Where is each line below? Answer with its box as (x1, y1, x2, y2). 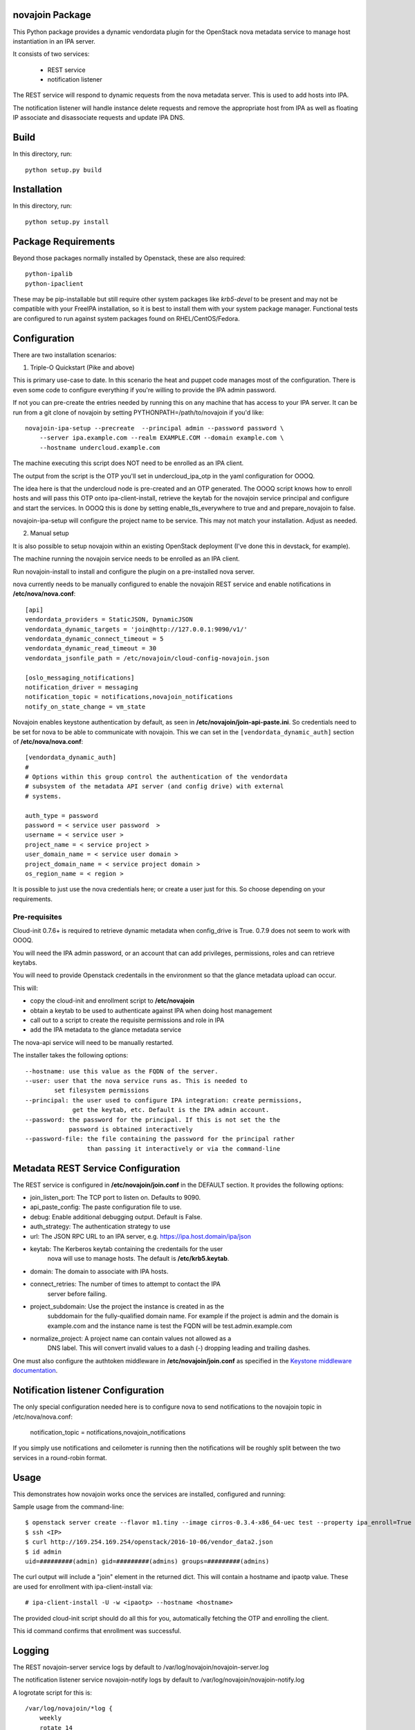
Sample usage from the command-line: (12, 1502, 124, 1511)
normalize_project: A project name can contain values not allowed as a (30, 1334, 232, 1342)
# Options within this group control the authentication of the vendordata (25, 773, 288, 781)
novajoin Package (12, 9, 91, 21)
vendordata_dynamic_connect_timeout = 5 (25, 635, 164, 643)
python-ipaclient (25, 280, 84, 287)
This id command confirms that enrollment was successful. (12, 1626, 182, 1635)
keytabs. (12, 958, 37, 967)
